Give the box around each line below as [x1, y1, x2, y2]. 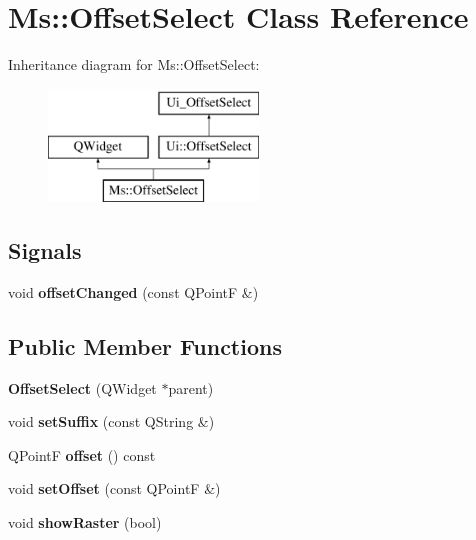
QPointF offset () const [8, 444, 156, 465]
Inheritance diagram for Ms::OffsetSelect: [8, 54, 260, 75]
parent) [168, 377, 214, 398]
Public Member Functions [8, 330, 282, 361]
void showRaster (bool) [8, 512, 162, 533]
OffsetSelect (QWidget [8, 377, 157, 398]
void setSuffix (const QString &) [8, 411, 215, 432]
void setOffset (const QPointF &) [8, 478, 221, 499]
